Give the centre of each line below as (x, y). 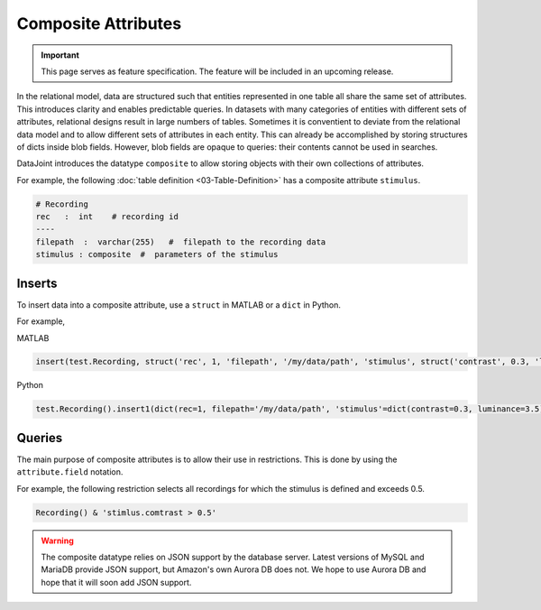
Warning (57, 541)
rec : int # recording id (107, 217)
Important (60, 55)
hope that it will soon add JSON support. (116, 582)
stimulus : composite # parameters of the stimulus (157, 254)
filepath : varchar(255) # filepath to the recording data (181, 242)
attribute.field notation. (70, 472)
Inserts (37, 283)
